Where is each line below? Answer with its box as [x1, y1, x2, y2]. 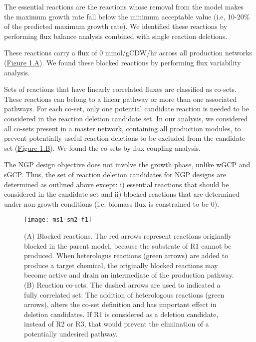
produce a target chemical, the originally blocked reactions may [24, 260, 218, 270]
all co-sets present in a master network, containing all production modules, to [4, 123, 241, 133]
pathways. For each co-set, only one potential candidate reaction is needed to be [4, 103, 249, 114]
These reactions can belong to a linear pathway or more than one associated [4, 93, 237, 104]
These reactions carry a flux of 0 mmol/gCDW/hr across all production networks [4, 47, 253, 58]
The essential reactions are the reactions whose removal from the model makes [4, 1, 244, 11]
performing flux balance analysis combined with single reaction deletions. [4, 30, 228, 41]
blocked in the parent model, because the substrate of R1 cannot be [24, 240, 232, 251]
